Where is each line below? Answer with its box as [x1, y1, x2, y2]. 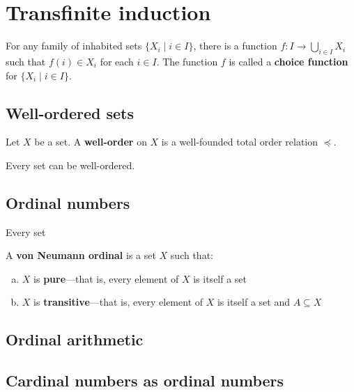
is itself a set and [217, 295, 290, 309]
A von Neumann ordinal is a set [6, 248, 156, 262]
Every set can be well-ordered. [6, 157, 135, 172]
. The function [156, 54, 218, 68]
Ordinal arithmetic [6, 329, 144, 350]
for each [100, 54, 134, 68]
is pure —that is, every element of [33, 271, 179, 285]
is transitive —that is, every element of [33, 295, 203, 309]
